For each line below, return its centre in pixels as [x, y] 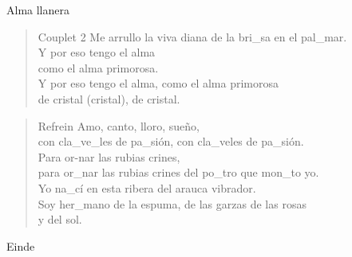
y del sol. [60, 219]
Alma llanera [38, 10]
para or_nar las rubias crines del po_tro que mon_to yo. [178, 172]
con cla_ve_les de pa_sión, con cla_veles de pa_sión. [171, 141]
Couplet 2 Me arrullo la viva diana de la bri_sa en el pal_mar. [192, 36]
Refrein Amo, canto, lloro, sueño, [119, 125]
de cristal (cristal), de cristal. [109, 98]
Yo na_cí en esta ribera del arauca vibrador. [147, 187]
